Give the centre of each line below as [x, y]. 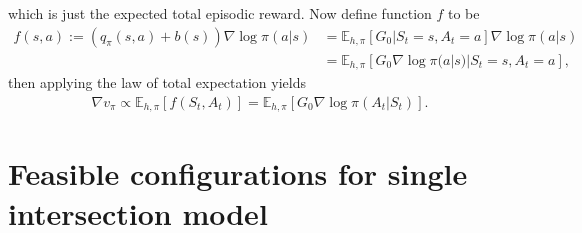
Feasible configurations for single [238, 173]
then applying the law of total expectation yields [157, 82]
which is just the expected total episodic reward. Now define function [220, 13]
